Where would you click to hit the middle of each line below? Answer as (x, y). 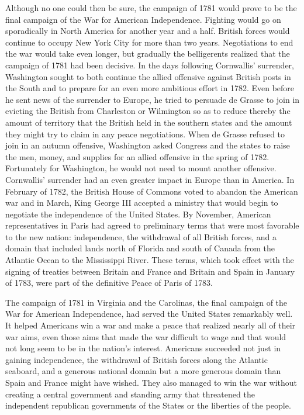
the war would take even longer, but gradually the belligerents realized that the (148, 53)
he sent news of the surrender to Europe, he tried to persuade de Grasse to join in (153, 99)
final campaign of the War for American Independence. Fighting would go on (143, 19)
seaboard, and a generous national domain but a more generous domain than (143, 371)
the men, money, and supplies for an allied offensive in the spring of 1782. (137, 156)
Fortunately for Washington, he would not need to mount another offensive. (141, 168)
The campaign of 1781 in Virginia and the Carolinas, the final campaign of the (146, 302)
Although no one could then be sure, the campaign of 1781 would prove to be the (151, 8)
